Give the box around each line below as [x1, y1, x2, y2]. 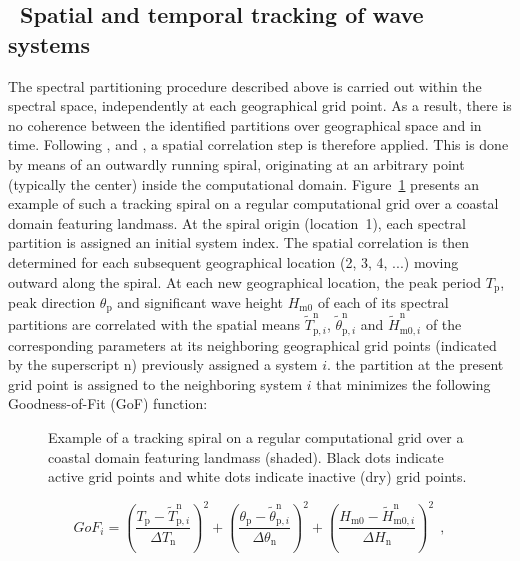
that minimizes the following [316, 373, 491, 394]
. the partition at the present [326, 354, 504, 375]
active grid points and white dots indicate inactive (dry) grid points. [48, 466, 467, 487]
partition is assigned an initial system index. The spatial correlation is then [8, 232, 470, 253]
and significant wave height [117, 291, 284, 312]
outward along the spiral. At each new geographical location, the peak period [8, 271, 482, 292]
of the [425, 314, 462, 335]
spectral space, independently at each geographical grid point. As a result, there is [8, 95, 512, 116]
